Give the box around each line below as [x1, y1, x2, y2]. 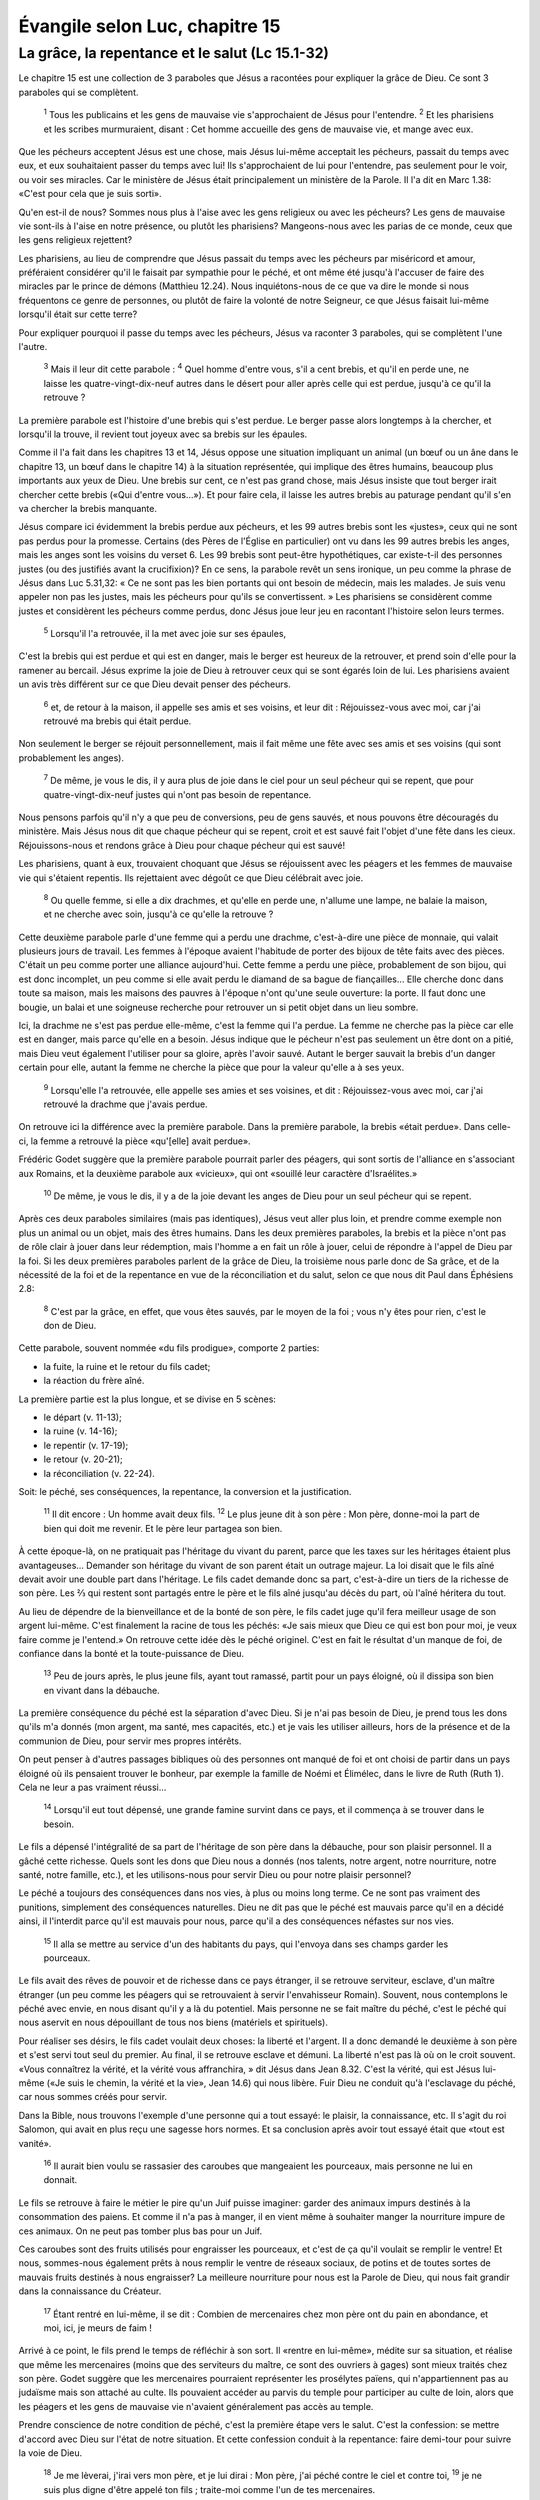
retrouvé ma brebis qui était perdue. [43, 715, 192, 727]
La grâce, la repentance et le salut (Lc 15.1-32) [18, 44, 329, 62]
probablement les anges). [18, 751, 125, 764]
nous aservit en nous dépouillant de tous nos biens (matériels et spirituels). [18, 2016, 329, 2029]
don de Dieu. [43, 1320, 97, 1332]
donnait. [43, 2174, 78, 2186]
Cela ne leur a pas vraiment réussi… [18, 1781, 167, 1794]
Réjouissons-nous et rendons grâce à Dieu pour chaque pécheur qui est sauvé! [18, 839, 345, 851]
